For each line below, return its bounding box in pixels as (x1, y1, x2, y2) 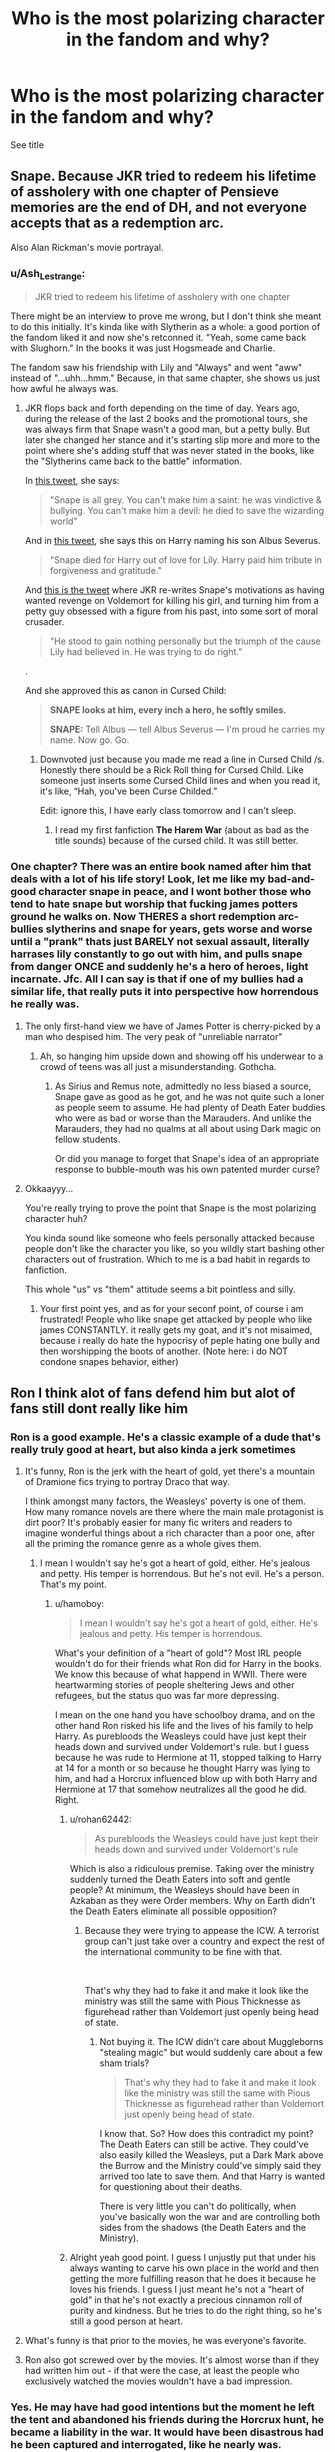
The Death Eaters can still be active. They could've (99, 2138, 309, 2151)
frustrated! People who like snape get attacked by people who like (39, 1313, 313, 1325)
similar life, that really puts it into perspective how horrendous (10, 985, 319, 999)
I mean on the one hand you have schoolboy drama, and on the (54, 1709, 316, 1721)
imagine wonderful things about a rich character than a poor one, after (24, 1527, 316, 1539)
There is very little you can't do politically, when (99, 2200, 297, 2212)
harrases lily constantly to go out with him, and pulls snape (10, 947, 303, 961)
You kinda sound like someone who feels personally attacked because (24, 1232, 315, 1244)
